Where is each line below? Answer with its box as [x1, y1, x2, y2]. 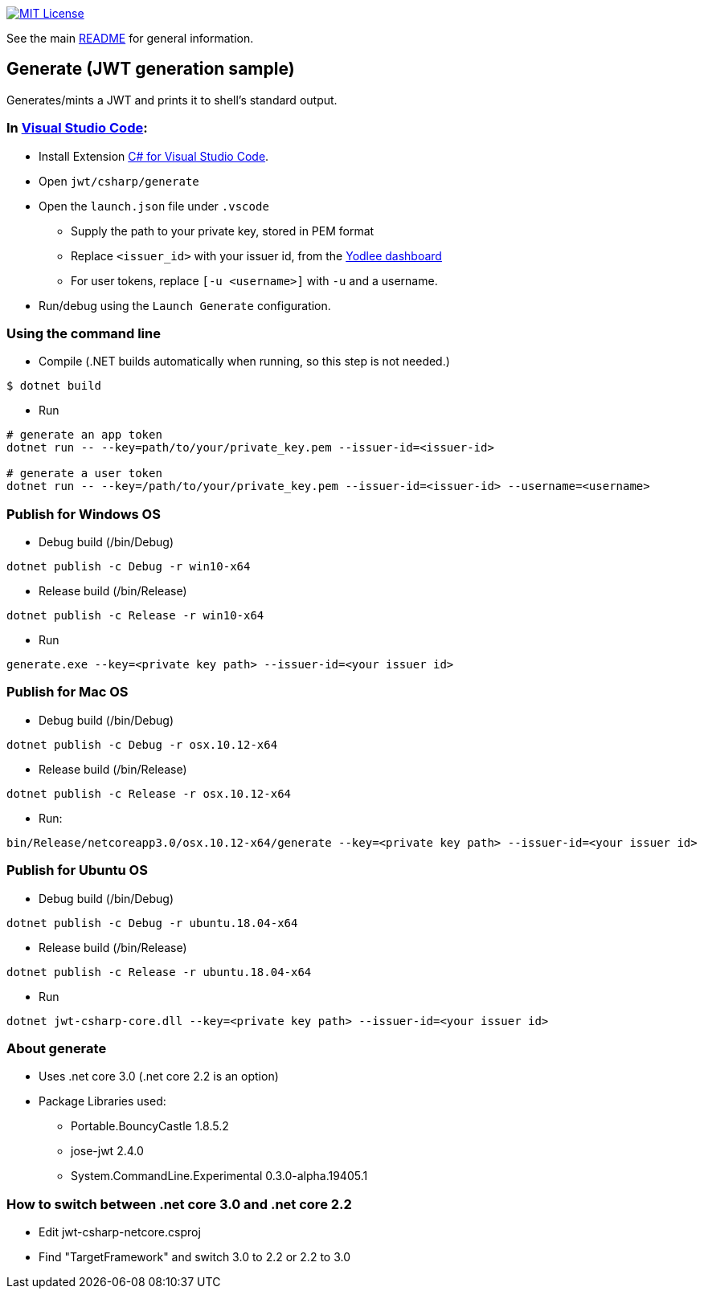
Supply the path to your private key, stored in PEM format [71, 223, 375, 238]
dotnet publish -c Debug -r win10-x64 [6, 560, 251, 574]
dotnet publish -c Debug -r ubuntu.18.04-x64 [6, 916, 298, 929]
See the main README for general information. [6, 31, 254, 45]
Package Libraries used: [39, 1094, 166, 1109]
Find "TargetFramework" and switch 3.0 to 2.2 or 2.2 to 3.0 [39, 1250, 350, 1264]
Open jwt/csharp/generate [39, 174, 199, 188]
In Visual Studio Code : [6, 120, 148, 137]
